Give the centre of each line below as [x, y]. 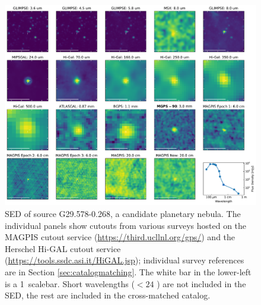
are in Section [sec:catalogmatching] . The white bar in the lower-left [128, 272]
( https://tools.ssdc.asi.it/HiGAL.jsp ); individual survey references [125, 260]
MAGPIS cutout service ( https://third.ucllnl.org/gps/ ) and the [120, 237]
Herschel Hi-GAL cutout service [63, 248]
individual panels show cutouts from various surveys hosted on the [126, 225]
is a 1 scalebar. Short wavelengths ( [70, 283]
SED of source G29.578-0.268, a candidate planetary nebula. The [123, 214]
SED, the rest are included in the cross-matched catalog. [108, 295]
